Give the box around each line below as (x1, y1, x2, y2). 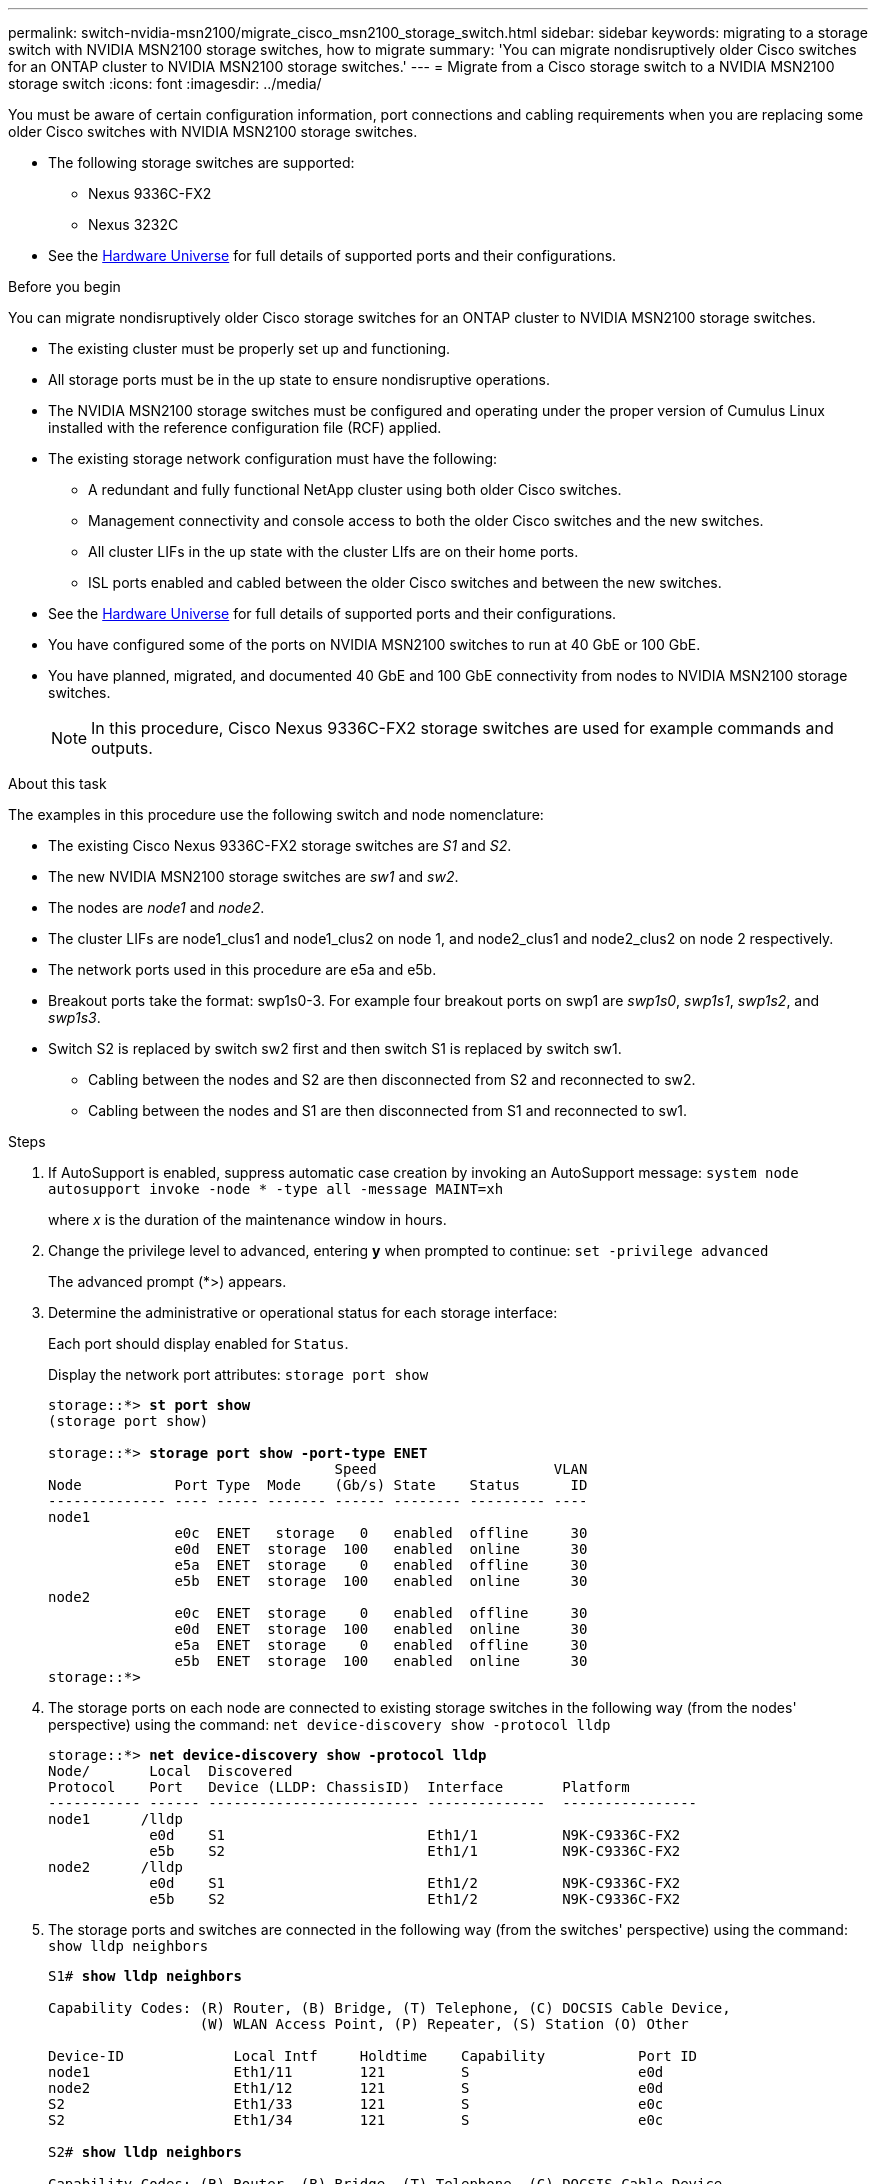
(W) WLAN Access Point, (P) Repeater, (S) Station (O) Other (199, 2016, 689, 2032)
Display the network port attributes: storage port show (48, 1366, 429, 1383)
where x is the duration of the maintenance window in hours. (48, 1211, 447, 1228)
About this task (8, 775, 107, 792)
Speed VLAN (334, 1461, 588, 1477)
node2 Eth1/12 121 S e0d (48, 2080, 664, 2096)
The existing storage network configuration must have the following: (48, 450, 498, 467)
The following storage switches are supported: (48, 154, 355, 171)
